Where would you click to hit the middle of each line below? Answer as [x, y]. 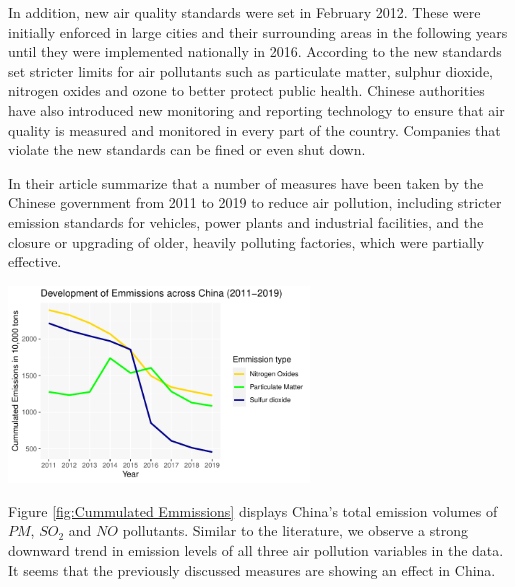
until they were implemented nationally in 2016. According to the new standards [255, 51]
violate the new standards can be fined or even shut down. [187, 149]
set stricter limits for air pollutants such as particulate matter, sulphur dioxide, [251, 70]
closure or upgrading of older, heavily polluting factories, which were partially [246, 241]
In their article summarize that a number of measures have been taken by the [246, 182]
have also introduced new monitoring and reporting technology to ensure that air [256, 109]
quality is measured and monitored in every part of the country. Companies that [254, 129]
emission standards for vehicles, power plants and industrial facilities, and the [246, 221]
